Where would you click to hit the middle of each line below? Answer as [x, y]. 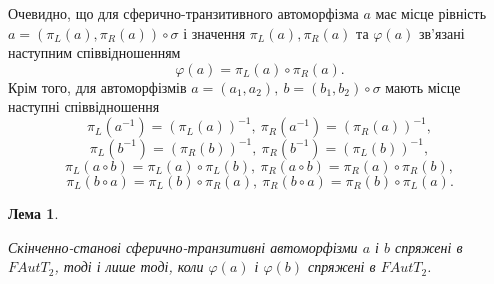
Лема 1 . [33, 212]
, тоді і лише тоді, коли [129, 266]
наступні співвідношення [84, 106]
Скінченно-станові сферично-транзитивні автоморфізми [183, 246]
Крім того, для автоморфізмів [97, 86]
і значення [214, 32]
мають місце [423, 86]
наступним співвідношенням [94, 52]
